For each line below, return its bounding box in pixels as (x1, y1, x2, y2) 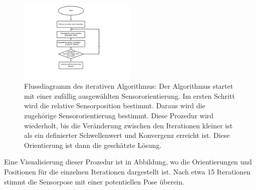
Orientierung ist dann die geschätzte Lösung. (24, 139, 162, 150)
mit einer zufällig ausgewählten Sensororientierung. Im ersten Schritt (24, 90, 235, 101)
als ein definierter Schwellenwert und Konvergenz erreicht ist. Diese (24, 130, 230, 140)
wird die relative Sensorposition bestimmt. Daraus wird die (24, 100, 205, 111)
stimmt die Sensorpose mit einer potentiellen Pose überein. (4, 176, 184, 186)
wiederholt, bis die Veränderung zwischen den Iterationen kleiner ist (24, 120, 233, 130)
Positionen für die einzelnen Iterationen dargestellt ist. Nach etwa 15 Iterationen (4, 166, 251, 177)
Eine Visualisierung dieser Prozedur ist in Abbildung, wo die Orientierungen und (4, 156, 252, 167)
